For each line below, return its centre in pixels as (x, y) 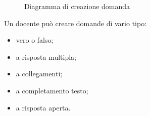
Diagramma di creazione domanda (77, 6)
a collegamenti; (39, 74)
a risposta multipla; (46, 56)
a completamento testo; (52, 90)
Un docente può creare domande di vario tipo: (76, 23)
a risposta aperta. (43, 107)
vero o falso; (35, 40)
